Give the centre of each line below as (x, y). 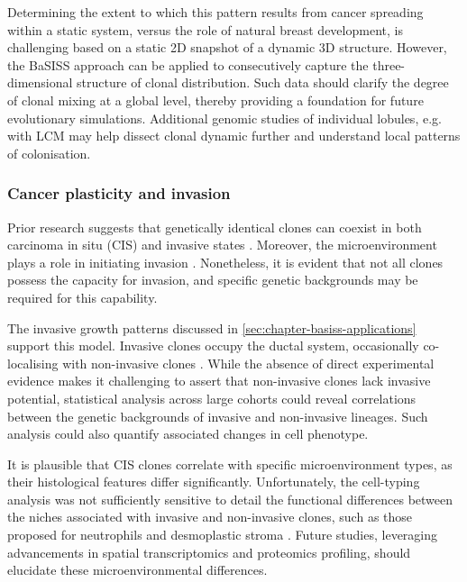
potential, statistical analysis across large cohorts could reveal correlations (212, 398)
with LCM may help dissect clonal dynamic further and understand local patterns (234, 136)
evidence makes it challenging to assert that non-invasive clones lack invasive (219, 381)
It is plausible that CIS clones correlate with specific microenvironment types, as (230, 464)
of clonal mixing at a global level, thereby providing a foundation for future (215, 100)
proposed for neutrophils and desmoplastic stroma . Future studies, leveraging (223, 535)
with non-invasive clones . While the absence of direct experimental (248, 363)
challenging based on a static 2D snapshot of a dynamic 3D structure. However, (227, 47)
